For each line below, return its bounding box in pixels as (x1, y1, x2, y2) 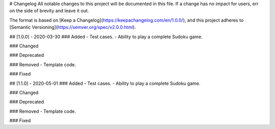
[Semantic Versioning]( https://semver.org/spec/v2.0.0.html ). (9, 24, 136, 30)
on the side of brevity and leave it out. (9, 8, 89, 14)
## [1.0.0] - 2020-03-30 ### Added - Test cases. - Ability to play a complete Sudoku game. (9, 34, 203, 40)
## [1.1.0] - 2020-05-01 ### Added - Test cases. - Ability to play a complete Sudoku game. (9, 80, 201, 86)
